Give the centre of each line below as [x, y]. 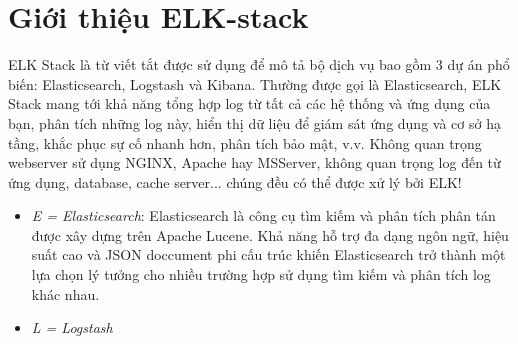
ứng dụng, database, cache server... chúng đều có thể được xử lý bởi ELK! [235, 181]
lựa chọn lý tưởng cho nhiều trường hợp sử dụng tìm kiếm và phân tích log [261, 274]
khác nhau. [65, 293]
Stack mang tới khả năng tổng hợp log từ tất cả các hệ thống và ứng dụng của [249, 103]
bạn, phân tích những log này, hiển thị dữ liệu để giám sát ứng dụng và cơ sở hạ [254, 122]
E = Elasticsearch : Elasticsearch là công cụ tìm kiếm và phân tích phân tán [263, 215]
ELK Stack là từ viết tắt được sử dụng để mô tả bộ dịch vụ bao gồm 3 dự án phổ [259, 64]
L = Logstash [72, 327]
